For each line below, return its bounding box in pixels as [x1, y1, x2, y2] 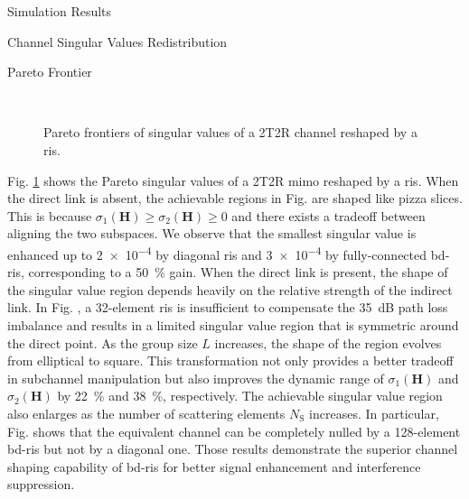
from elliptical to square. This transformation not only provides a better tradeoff [7, 351, 454, 370]
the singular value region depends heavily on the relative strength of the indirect [7, 280, 453, 299]
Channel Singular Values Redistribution [7, 32, 228, 51]
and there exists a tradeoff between [231, 206, 426, 225]
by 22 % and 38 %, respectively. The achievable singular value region [57, 386, 443, 405]
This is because [7, 206, 92, 225]
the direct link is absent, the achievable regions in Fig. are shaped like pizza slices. [7, 189, 463, 208]
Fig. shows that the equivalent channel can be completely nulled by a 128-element [7, 421, 461, 440]
